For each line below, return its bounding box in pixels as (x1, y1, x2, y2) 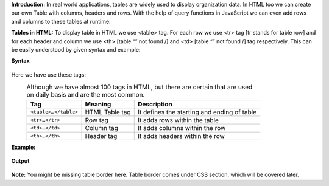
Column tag (85, 123, 119, 132)
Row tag (85, 115, 109, 124)
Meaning (85, 100, 111, 108)
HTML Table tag (85, 108, 131, 116)
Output (11, 157, 30, 164)
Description (137, 100, 173, 108)
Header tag (85, 131, 118, 140)
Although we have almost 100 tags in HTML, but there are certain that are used (26, 83, 253, 91)
